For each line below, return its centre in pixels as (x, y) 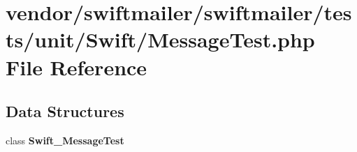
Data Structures (65, 111)
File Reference (76, 67)
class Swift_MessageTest (65, 140)
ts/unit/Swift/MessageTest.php (160, 39)
